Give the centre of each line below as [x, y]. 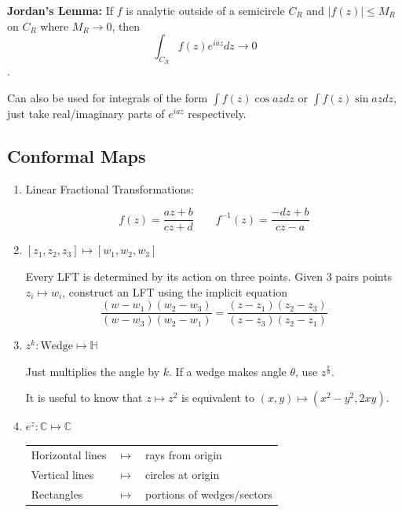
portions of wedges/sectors [209, 494]
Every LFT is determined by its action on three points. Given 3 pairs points [209, 276]
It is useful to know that [84, 398]
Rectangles [57, 494]
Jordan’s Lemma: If [60, 10]
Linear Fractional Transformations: [110, 188]
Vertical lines [62, 474]
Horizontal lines [69, 454]
